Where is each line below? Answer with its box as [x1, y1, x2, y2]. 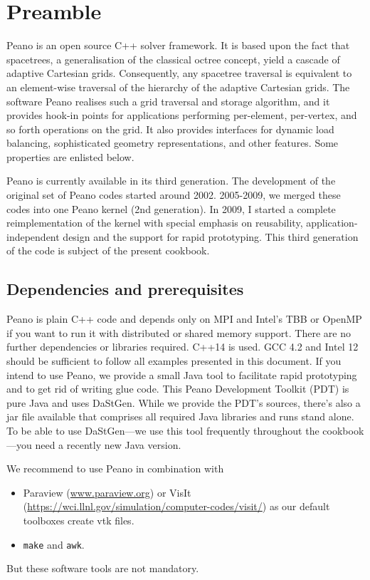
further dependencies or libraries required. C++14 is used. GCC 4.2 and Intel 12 [6, 339, 359, 354]
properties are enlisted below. [6, 149, 134, 164]
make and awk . [23, 537, 85, 551]
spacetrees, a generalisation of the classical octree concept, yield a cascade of [6, 51, 340, 66]
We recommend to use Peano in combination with [6, 461, 224, 476]
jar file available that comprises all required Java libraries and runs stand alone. [6, 409, 354, 424]
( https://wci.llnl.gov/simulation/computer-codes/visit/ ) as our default [23, 499, 330, 514]
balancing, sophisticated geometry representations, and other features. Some [6, 135, 339, 150]
